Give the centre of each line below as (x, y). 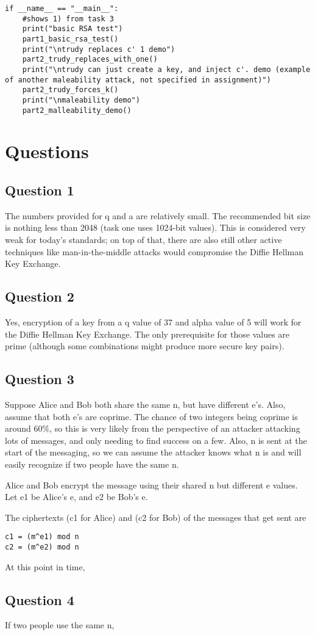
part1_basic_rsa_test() (70, 39)
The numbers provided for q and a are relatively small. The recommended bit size (158, 215)
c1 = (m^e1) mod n (42, 537)
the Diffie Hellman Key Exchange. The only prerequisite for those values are (147, 334)
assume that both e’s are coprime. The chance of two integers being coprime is (151, 416)
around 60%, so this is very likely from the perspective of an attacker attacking (153, 428)
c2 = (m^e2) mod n (42, 547)
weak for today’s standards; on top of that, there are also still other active (143, 239)
